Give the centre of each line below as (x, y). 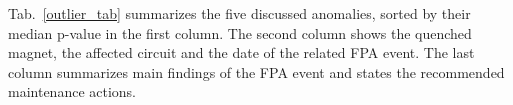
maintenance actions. (72, 91)
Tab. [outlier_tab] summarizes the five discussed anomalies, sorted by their (239, 13)
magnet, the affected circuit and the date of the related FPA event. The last (241, 52)
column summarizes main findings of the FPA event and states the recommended (256, 71)
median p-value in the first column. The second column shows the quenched (240, 32)
